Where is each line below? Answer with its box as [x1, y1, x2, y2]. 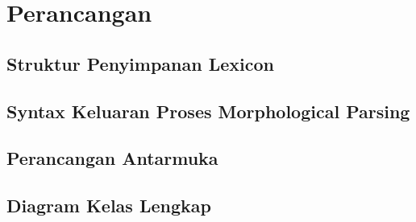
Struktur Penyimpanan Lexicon [6, 51, 274, 76]
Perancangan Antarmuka [6, 146, 218, 171]
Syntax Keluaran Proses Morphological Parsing [6, 98, 410, 123]
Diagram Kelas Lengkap [6, 193, 211, 218]
